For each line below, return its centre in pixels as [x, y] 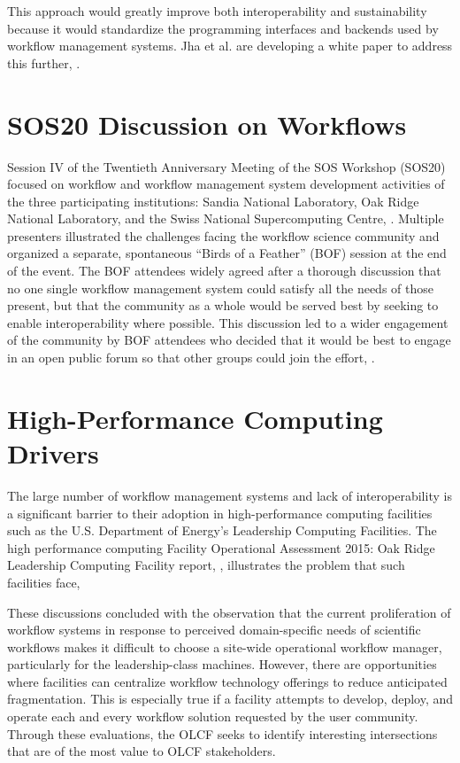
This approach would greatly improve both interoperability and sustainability [217, 11]
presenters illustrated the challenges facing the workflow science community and [223, 235]
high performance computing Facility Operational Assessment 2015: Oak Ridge [221, 547]
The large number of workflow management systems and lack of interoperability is [230, 495]
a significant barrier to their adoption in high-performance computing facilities [220, 513]
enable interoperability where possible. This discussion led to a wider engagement [228, 322]
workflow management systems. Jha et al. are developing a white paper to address [230, 46]
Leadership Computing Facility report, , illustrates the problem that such [206, 565]
